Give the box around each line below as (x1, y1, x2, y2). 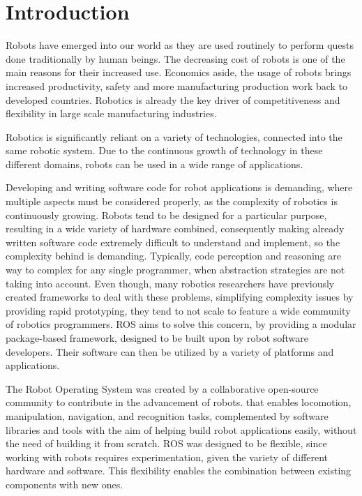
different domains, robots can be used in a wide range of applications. (6, 156, 303, 171)
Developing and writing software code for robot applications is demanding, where (6, 180, 353, 195)
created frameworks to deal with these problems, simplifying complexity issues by (6, 290, 354, 304)
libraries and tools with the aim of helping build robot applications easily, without (6, 422, 357, 437)
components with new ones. (6, 476, 123, 491)
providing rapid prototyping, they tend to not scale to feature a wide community (6, 303, 351, 317)
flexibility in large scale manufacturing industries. (6, 106, 217, 121)
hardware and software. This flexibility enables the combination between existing (6, 463, 352, 478)
